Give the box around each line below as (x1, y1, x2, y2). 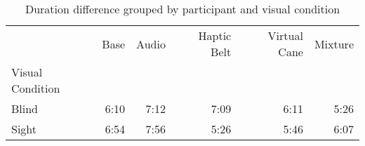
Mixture (314, 35, 354, 52)
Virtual (267, 27, 303, 44)
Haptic (198, 27, 232, 44)
